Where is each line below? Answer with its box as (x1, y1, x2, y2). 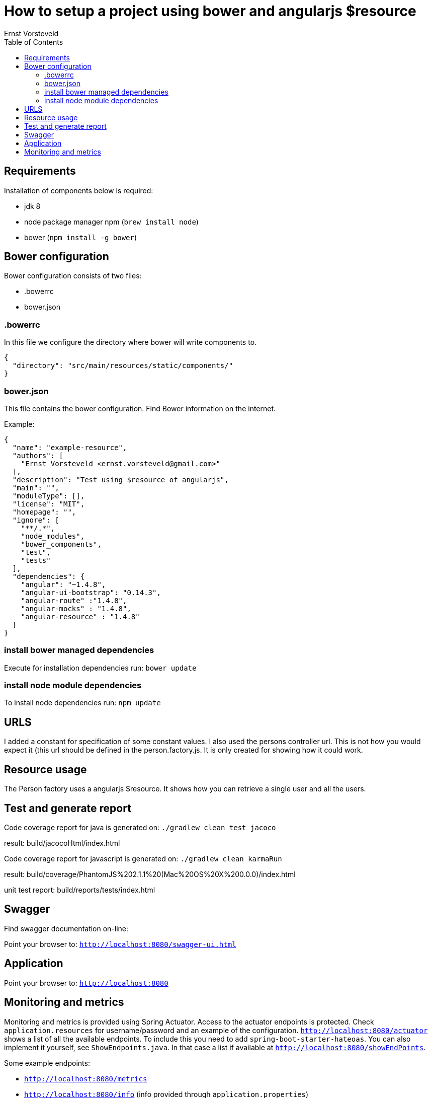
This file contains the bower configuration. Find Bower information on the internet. (4, 404, 276, 413)
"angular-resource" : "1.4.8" (21, 612, 140, 621)
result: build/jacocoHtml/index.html (4, 838, 120, 847)
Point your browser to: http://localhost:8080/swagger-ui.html (4, 939, 236, 948)
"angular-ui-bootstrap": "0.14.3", (21, 588, 161, 597)
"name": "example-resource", (12, 443, 127, 452)
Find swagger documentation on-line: (4, 924, 129, 933)
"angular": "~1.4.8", (21, 580, 106, 589)
